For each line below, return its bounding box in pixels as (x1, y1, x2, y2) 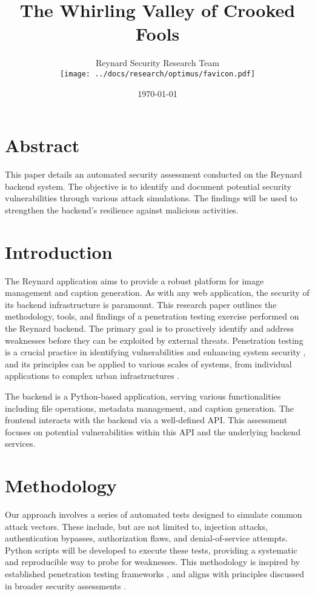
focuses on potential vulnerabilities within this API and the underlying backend (5, 425, 300, 438)
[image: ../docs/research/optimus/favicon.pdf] (59, 69, 256, 78)
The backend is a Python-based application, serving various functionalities (5, 389, 281, 402)
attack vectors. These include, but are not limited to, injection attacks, (5, 520, 268, 532)
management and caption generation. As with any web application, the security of (5, 286, 310, 299)
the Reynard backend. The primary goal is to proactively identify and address (5, 321, 294, 334)
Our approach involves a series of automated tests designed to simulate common (5, 508, 302, 521)
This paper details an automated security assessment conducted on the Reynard (5, 168, 302, 181)
